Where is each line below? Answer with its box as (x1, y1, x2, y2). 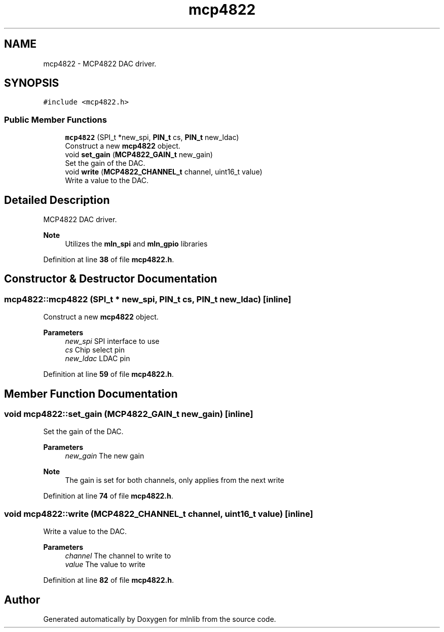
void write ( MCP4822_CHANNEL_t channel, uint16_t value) (65, 167, 263, 177)
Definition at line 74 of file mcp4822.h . (43, 491, 173, 501)
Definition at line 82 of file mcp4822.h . (43, 576, 174, 585)
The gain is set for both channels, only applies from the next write (65, 476, 284, 485)
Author (4, 593, 40, 606)
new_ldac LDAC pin (65, 354, 130, 363)
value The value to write (65, 560, 145, 569)
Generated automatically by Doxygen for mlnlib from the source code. (43, 615, 276, 624)
